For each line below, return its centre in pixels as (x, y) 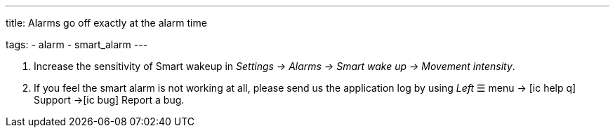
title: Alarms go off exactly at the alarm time (106, 23)
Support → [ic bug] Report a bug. (109, 100)
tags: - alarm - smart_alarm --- (77, 44)
